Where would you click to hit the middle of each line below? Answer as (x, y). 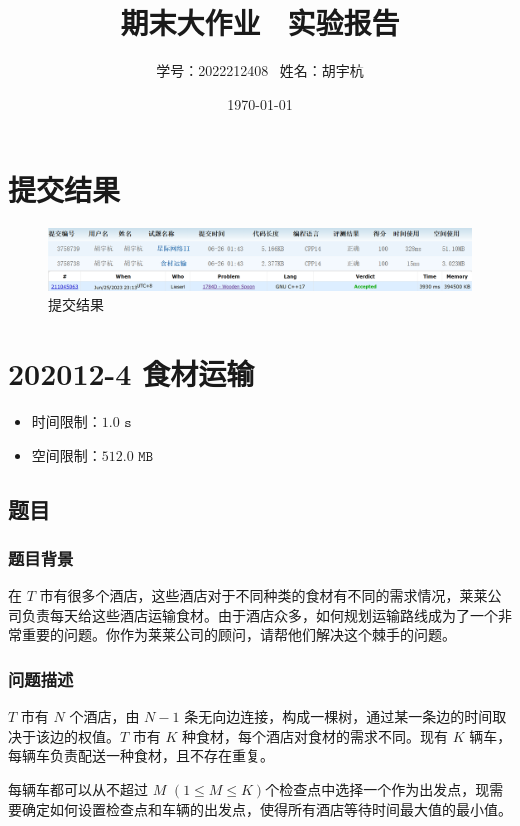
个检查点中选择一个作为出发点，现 (377, 789)
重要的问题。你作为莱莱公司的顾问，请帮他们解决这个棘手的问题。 (238, 634)
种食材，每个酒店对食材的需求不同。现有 (315, 735)
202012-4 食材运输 (131, 373)
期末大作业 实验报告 (260, 22)
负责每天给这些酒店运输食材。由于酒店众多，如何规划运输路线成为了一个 (259, 614)
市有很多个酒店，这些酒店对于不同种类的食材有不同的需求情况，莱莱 (263, 595)
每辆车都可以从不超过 (78, 789)
